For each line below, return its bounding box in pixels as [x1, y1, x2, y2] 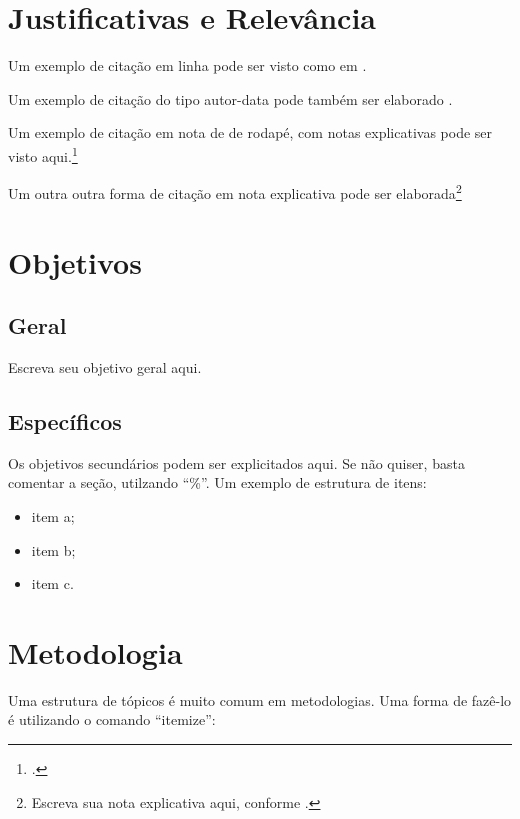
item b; [31, 539, 76, 560]
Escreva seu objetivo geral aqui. [8, 356, 202, 377]
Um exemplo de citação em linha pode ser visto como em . [8, 55, 367, 76]
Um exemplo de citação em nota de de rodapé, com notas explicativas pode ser [8, 122, 493, 143]
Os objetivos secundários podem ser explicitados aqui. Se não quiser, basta [8, 452, 465, 473]
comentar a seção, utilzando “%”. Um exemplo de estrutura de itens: [8, 472, 427, 493]
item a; [31, 505, 75, 526]
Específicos [8, 405, 122, 436]
